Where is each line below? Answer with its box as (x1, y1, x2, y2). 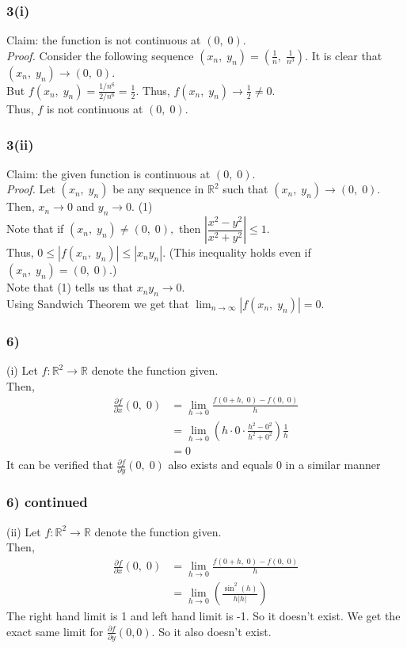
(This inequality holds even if (169, 244, 311, 261)
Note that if (6, 220, 64, 237)
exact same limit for (6, 623, 104, 639)
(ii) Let (6, 523, 41, 539)
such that (223, 181, 268, 197)
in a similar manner (285, 456, 381, 473)
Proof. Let (6, 181, 55, 197)
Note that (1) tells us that (6, 279, 133, 295)
